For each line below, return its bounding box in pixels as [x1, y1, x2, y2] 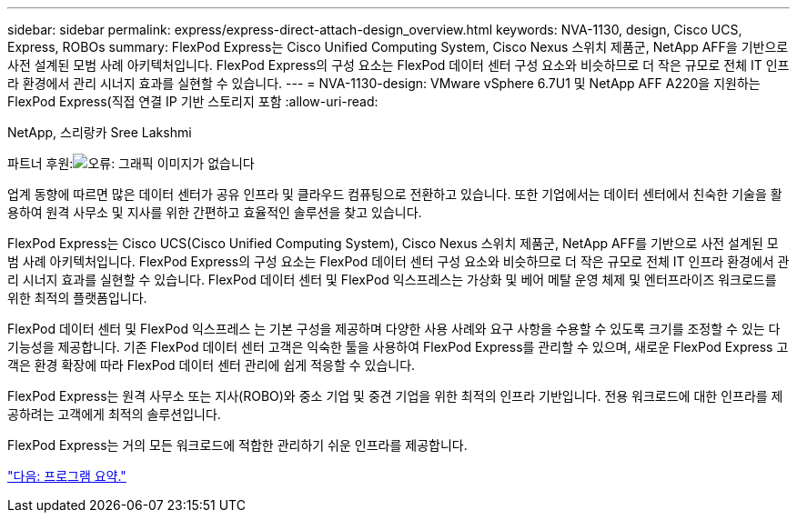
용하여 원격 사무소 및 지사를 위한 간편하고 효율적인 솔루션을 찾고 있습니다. [7, 205, 422, 220]
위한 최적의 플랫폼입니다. [7, 290, 147, 305]
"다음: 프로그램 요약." [7, 468, 126, 484]
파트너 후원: [7, 155, 74, 171]
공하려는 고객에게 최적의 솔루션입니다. [7, 406, 221, 422]
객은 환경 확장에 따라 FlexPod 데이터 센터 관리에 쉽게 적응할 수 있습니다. [7, 357, 416, 373]
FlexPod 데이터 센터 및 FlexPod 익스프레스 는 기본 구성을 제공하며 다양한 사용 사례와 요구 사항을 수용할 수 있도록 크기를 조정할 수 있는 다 [7, 321, 781, 336]
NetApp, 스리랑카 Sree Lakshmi [7, 125, 192, 140]
